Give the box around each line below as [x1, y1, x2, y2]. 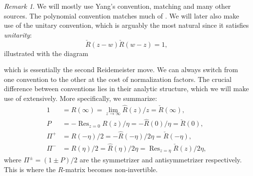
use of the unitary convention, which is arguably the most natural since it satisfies [4, 20, 249, 30]
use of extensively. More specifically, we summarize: [4, 93, 157, 103]
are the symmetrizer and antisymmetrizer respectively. [79, 155, 242, 165]
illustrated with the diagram [4, 48, 88, 58]
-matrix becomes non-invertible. [63, 164, 158, 174]
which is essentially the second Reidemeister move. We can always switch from [4, 64, 238, 75]
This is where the [4, 164, 56, 174]
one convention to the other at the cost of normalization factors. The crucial [4, 74, 232, 84]
